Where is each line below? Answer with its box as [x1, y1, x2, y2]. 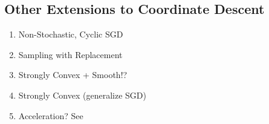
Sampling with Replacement [18, 48, 123, 60]
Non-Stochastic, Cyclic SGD [18, 28, 123, 41]
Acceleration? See [18, 109, 83, 122]
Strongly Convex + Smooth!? [18, 68, 128, 81]
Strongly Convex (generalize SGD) [18, 88, 146, 101]
